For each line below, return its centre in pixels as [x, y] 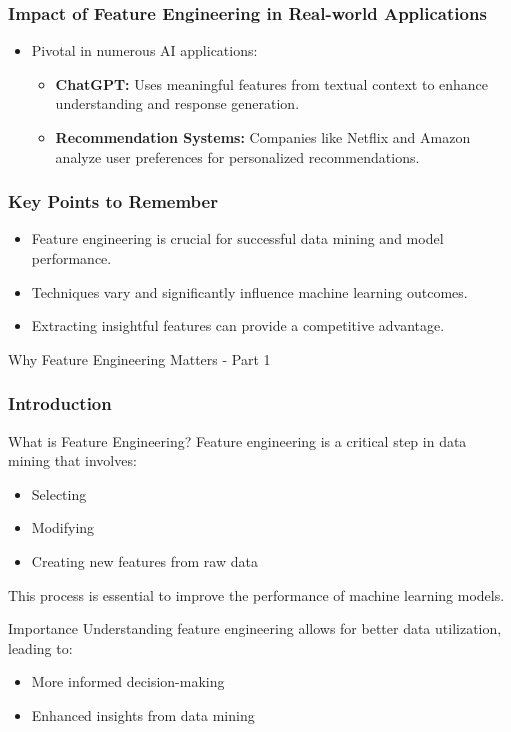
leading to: [40, 647]
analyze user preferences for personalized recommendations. [237, 156]
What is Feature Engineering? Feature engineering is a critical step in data [237, 440]
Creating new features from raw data [144, 560]
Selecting [59, 493]
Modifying [63, 527]
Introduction [60, 403]
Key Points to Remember [113, 201]
